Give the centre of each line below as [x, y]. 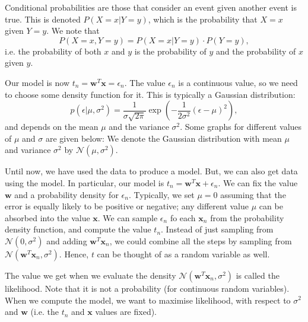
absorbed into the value [47, 217]
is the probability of [170, 51]
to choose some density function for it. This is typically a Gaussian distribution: [150, 94]
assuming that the [253, 194]
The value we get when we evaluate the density [91, 275]
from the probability [247, 217]
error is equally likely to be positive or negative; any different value [127, 206]
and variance [28, 150]
